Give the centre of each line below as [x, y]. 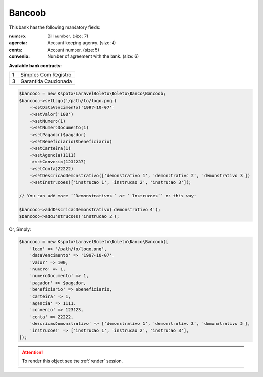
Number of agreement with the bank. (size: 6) [93, 56]
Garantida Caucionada [46, 81]
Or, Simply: [20, 229]
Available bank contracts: [36, 65]
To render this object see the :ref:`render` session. [73, 361]
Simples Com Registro [46, 74]
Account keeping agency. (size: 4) [82, 43]
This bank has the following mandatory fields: [55, 27]
